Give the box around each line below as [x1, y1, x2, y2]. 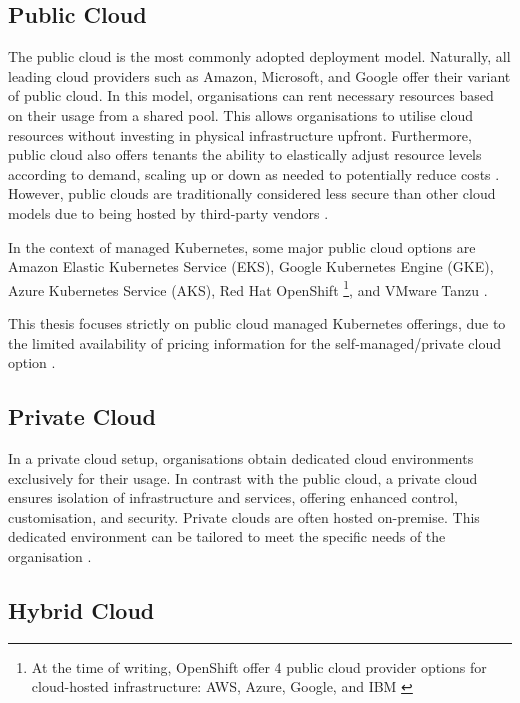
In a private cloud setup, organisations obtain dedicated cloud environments [8, 447, 474, 468]
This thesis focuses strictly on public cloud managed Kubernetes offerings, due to [8, 312, 506, 333]
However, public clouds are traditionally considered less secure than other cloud [8, 183, 496, 204]
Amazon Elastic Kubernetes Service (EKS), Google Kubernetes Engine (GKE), [8, 256, 494, 277]
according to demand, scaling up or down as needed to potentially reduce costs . [8, 163, 500, 184]
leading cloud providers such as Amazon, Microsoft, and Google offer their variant [8, 65, 511, 86]
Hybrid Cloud [8, 594, 155, 625]
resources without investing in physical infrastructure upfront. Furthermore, [8, 124, 472, 145]
